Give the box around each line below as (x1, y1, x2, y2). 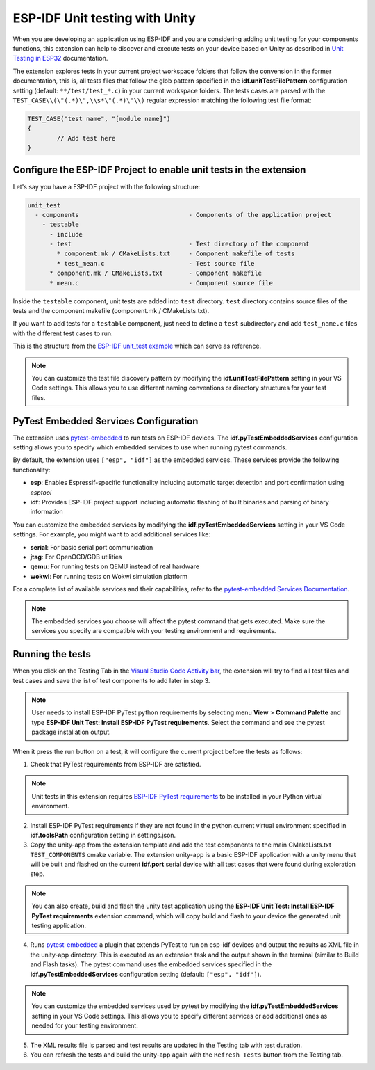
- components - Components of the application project (35, 211, 332, 218)
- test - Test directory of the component (49, 240, 310, 248)
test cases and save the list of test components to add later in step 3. (12, 676, 210, 685)
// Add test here (56, 134, 116, 142)
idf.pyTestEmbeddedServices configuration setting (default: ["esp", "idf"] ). (30, 970, 262, 978)
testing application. (31, 922, 87, 930)
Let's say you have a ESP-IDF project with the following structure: (12, 182, 201, 191)
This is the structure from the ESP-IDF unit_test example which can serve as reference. (12, 342, 262, 351)
